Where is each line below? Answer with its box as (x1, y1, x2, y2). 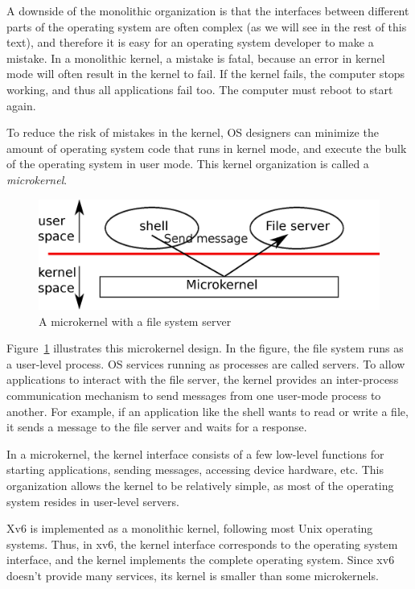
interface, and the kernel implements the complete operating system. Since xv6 (6, 551, 395, 568)
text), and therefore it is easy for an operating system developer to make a (6, 34, 374, 51)
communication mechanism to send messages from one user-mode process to (6, 386, 381, 403)
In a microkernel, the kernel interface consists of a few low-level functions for (6, 445, 384, 462)
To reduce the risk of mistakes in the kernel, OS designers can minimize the (6, 124, 379, 141)
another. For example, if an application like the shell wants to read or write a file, (6, 402, 409, 419)
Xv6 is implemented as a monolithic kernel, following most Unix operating (6, 520, 373, 537)
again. (6, 97, 36, 113)
